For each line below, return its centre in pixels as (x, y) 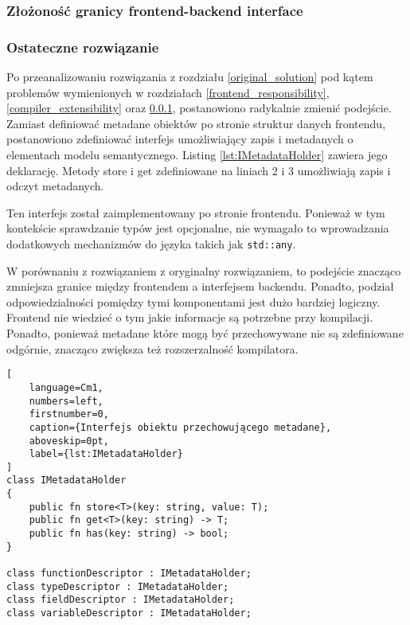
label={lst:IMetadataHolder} (106, 454)
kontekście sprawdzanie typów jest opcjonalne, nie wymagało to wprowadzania (198, 228)
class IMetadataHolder (66, 480)
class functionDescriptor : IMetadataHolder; (129, 574)
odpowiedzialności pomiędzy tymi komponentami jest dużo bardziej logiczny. (193, 301)
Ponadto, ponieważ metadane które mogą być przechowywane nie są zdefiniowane (205, 333)
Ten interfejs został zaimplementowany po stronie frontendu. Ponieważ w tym (196, 212)
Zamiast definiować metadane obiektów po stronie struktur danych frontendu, (196, 123)
